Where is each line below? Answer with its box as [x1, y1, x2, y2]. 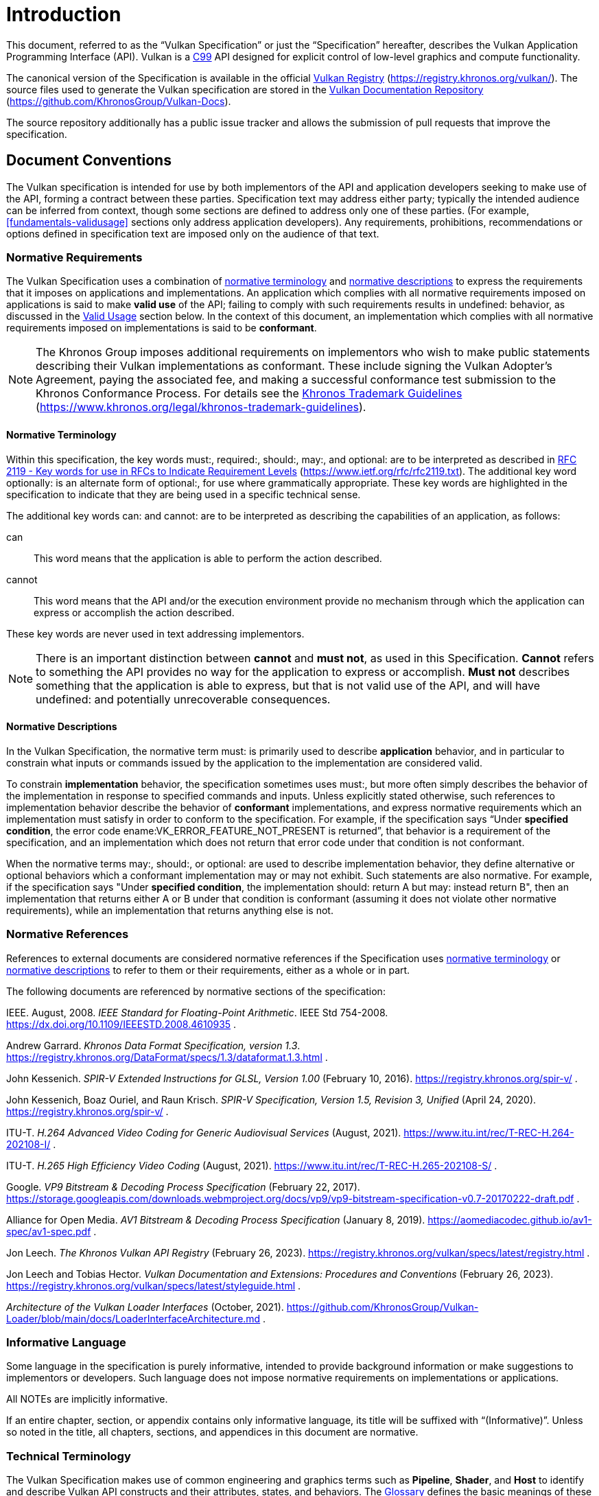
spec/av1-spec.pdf [6, 1225, 91, 1237]
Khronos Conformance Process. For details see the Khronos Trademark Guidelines [36, 386, 462, 401]
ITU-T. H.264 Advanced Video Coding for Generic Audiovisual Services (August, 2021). [6, 1126, 401, 1138]
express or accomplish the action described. [34, 606, 235, 618]
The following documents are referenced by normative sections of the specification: [6, 985, 386, 997]
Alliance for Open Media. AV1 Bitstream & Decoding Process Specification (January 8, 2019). [6, 1213, 425, 1226]
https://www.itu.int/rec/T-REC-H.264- [403, 1126, 574, 1138]
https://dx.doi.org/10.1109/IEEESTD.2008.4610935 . [6, 1018, 237, 1030]
